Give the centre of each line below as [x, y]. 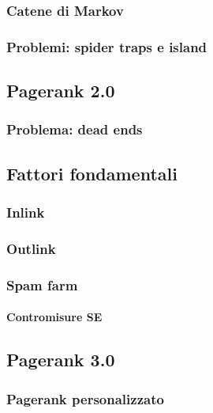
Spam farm [42, 284]
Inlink [26, 212]
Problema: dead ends [75, 129]
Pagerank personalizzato [85, 398]
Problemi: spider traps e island [107, 46]
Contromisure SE [54, 317]
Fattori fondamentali [92, 173]
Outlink [31, 248]
